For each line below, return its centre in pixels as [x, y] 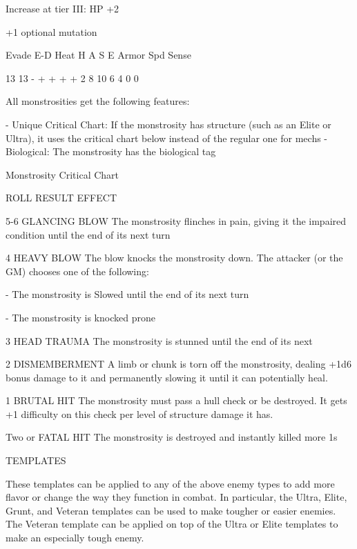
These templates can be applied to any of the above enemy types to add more [170, 483]
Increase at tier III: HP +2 [62, 8]
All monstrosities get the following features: [98, 101]
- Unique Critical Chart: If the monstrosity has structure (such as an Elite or [168, 124]
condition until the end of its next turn [88, 234]
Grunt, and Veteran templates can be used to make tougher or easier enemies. [171, 510]
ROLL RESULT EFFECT [61, 198]
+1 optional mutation [51, 31]
